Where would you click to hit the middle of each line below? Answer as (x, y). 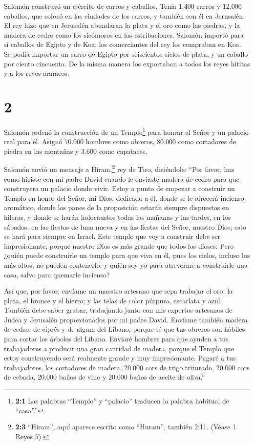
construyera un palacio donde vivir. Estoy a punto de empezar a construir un (119, 188)
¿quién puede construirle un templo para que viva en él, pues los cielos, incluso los (127, 255)
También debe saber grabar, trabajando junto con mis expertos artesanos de (118, 310)
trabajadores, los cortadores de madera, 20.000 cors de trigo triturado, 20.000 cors (127, 367)
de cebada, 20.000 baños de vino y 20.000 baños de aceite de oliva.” (105, 377)
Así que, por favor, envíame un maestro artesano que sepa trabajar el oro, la (118, 291)
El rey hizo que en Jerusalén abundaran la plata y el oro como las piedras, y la (122, 25)
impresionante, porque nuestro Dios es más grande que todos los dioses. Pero (119, 245)
